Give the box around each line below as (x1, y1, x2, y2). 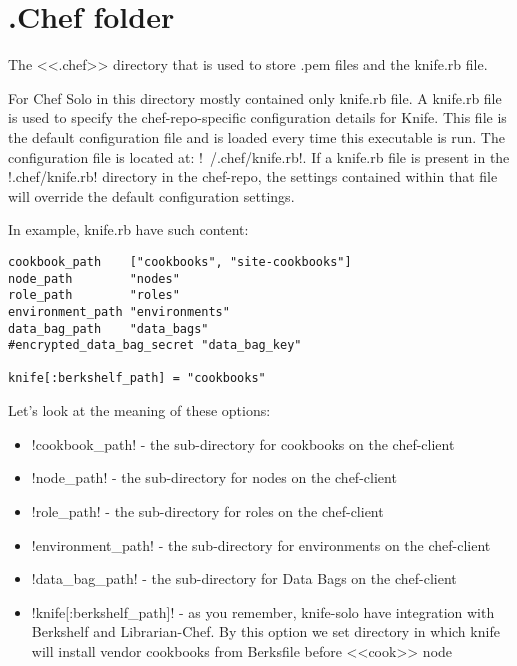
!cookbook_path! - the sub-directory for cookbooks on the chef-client (31, 433, 455, 454)
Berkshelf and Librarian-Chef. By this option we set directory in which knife (31, 621, 500, 642)
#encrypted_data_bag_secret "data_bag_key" (8, 338, 302, 353)
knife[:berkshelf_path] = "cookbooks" (8, 371, 266, 386)
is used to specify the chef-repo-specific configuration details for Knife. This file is (8, 107, 507, 128)
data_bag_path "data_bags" (8, 321, 209, 336)
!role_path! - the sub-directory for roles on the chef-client (31, 500, 384, 521)
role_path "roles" (8, 288, 180, 303)
